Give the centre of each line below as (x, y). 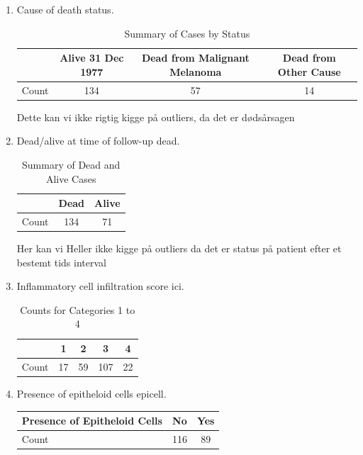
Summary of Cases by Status (187, 33)
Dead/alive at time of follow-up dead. (98, 141)
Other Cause (309, 71)
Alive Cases (71, 178)
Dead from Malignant (195, 58)
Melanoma (196, 71)
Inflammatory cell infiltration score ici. (100, 286)
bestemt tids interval (61, 262)
